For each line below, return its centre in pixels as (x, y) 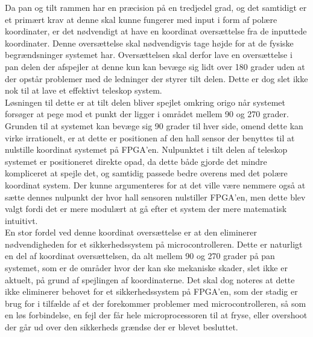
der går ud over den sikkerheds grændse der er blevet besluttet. (122, 327)
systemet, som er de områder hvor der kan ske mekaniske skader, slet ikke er (146, 268)
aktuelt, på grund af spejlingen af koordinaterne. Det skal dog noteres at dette (150, 279)
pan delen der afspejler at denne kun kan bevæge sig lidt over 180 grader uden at (155, 66)
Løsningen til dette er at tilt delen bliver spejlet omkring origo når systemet (145, 102)
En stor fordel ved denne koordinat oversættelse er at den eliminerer (131, 232)
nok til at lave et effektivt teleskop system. (84, 90)
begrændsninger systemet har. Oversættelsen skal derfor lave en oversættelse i (149, 55)
